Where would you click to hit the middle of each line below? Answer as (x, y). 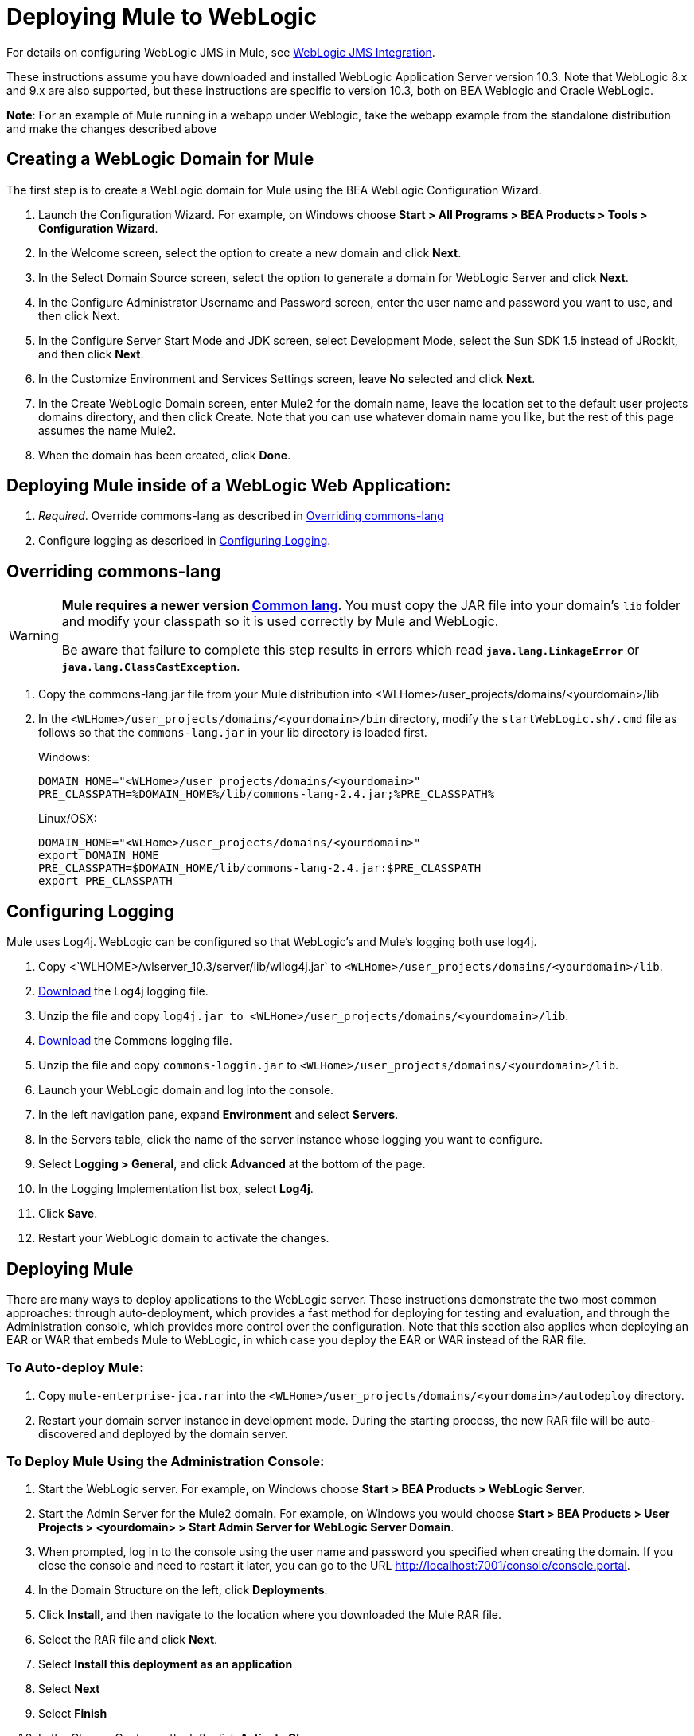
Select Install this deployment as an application (166, 1664)
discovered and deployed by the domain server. (163, 1433)
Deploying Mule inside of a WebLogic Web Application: (229, 486)
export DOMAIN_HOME (99, 856)
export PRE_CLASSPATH (105, 881)
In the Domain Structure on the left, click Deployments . (183, 1590)
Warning (34, 636)
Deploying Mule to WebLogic (162, 17)
